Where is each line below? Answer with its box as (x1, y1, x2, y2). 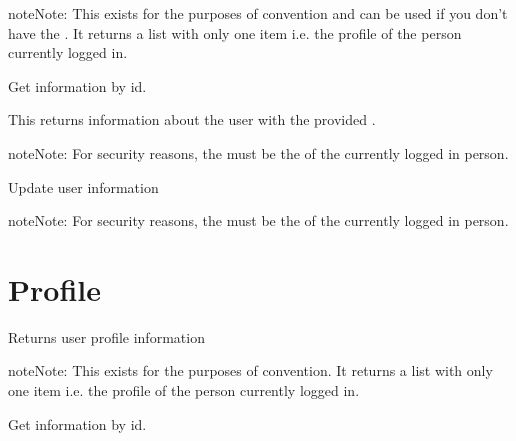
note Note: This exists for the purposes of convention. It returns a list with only (8, 360, 493, 381)
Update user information (8, 176, 159, 197)
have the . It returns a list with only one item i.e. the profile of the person (8, 22, 462, 43)
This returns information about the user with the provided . (8, 109, 376, 130)
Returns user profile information (8, 326, 205, 347)
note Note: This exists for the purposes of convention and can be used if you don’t (8, 3, 508, 23)
